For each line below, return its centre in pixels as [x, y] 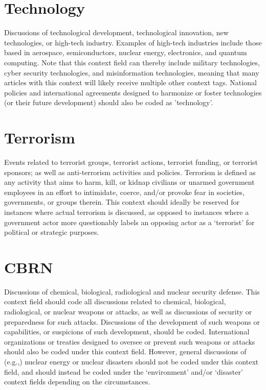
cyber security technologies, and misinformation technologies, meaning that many [132, 72]
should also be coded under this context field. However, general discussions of [125, 351]
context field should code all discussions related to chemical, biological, [115, 301]
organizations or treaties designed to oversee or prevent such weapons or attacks [130, 341]
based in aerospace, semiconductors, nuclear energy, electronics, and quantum [126, 52]
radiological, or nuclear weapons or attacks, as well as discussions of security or [128, 312]
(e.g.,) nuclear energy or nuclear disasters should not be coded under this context [131, 362]
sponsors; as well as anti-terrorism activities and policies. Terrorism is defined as [130, 172]
